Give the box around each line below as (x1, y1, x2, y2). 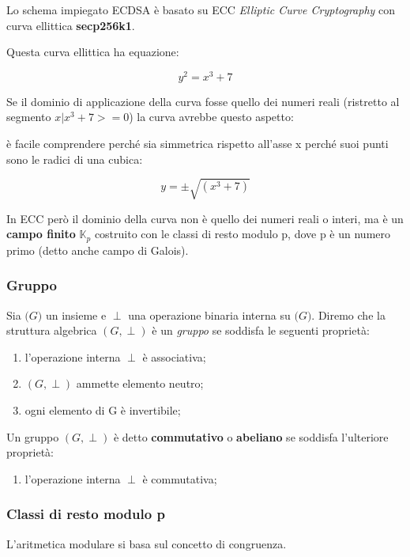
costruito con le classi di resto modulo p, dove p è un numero (94, 225, 391, 242)
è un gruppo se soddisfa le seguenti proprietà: (152, 322, 370, 339)
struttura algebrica (6, 322, 97, 339)
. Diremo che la (311, 306, 386, 323)
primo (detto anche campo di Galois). (6, 241, 189, 258)
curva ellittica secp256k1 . (6, 17, 135, 33)
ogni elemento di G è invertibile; (24, 402, 181, 419)
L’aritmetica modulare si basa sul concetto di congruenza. (6, 535, 287, 551)
